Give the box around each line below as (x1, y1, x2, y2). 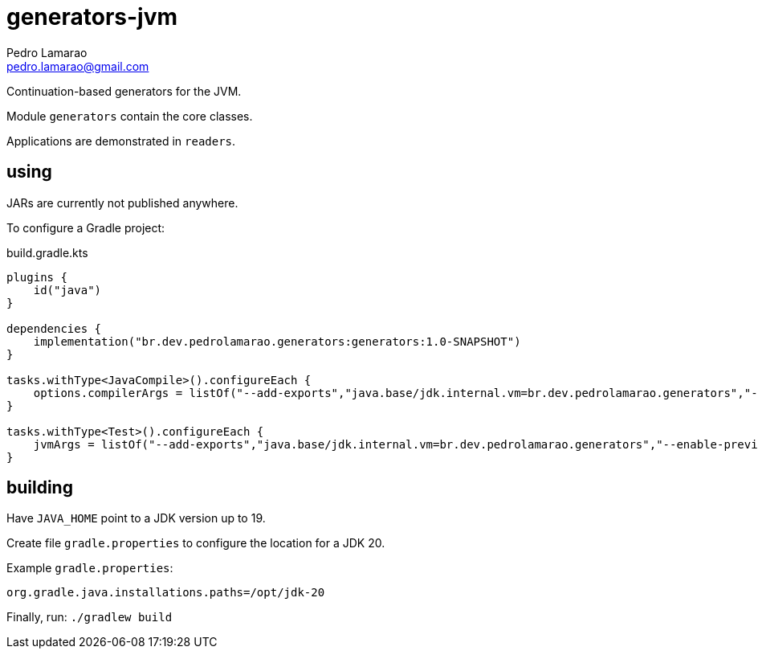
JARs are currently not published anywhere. (6, 195, 238, 210)
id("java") (33, 283, 102, 297)
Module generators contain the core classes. (6, 108, 253, 123)
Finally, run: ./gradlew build (6, 610, 173, 624)
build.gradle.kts (6, 245, 88, 260)
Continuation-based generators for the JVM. (6, 84, 242, 98)
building (6, 477, 73, 498)
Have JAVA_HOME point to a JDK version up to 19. (6, 511, 266, 526)
